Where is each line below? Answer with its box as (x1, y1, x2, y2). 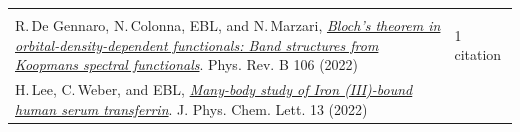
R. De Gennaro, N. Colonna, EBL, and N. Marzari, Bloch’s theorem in (15, 15, 441, 35)
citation (454, 44, 502, 65)
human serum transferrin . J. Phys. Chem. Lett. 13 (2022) (15, 98, 368, 119)
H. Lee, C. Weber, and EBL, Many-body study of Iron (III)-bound (15, 79, 413, 100)
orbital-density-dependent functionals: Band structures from (15, 34, 379, 55)
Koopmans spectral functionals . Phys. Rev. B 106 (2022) (15, 54, 359, 75)
